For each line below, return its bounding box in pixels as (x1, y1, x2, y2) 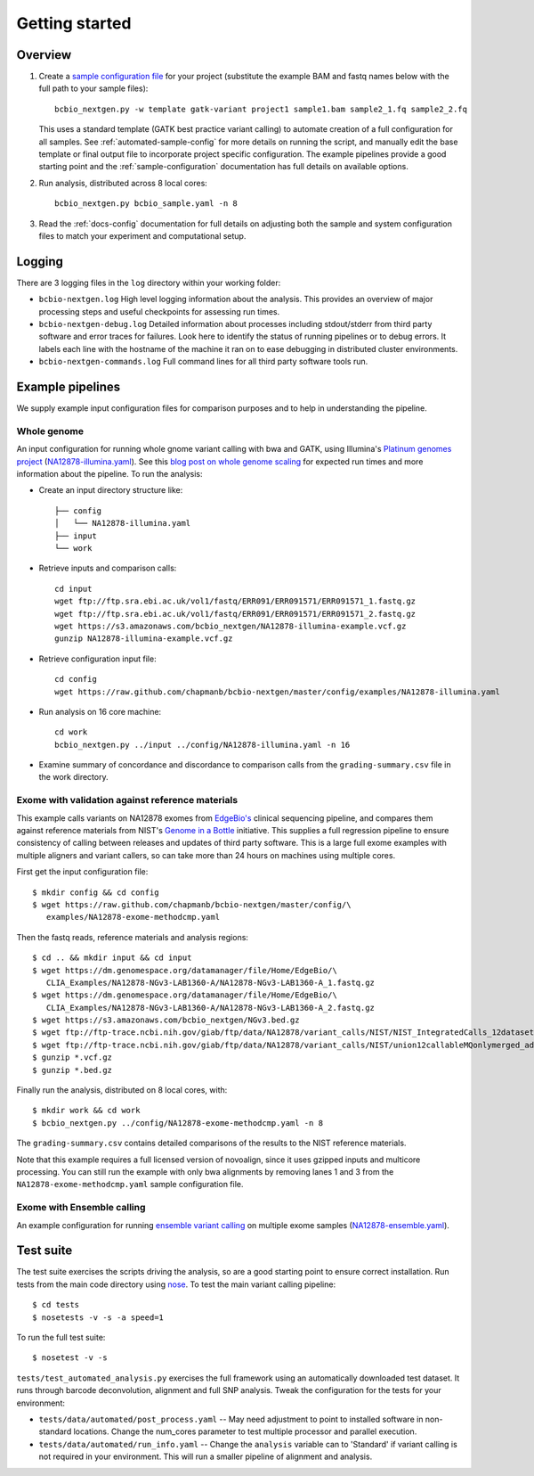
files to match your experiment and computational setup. (38, 230, 247, 241)
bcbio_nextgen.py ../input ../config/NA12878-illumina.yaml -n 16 (54, 740, 351, 750)
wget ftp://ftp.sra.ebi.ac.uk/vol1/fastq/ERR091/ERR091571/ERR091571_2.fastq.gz (54, 609, 417, 619)
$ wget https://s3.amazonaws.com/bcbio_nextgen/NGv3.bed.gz (32, 1015, 300, 1025)
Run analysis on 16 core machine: (38, 706, 162, 717)
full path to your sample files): (38, 83, 149, 94)
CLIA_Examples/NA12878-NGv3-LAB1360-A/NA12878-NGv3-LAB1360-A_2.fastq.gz (45, 1003, 376, 1013)
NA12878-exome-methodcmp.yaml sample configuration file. (16, 1179, 244, 1190)
